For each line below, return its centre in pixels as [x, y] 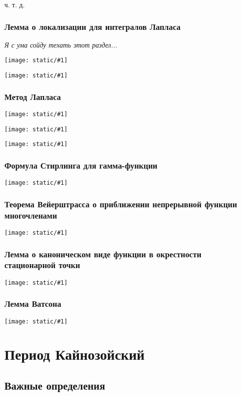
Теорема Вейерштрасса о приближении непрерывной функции [121, 204]
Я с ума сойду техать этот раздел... [61, 44]
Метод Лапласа [33, 96]
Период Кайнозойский [75, 354]
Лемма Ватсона [33, 304]
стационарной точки [42, 265]
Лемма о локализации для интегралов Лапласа [93, 26]
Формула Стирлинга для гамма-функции [81, 165]
